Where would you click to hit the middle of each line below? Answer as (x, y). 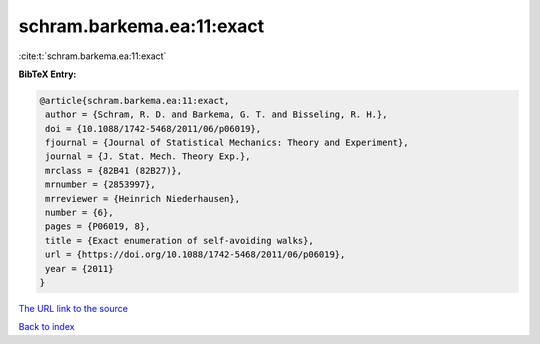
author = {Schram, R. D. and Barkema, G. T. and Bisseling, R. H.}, (216, 114)
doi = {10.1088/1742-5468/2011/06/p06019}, (153, 128)
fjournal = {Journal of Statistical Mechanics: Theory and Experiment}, (227, 143)
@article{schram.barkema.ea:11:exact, (134, 100)
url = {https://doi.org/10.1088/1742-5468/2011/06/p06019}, (195, 254)
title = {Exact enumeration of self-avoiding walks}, (179, 240)
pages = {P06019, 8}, (98, 226)
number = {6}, (79, 213)
